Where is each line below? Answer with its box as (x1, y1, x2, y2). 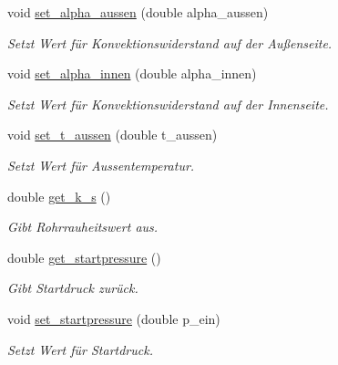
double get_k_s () (7, 186, 111, 205)
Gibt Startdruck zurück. (7, 278, 138, 297)
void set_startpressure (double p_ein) (7, 308, 220, 328)
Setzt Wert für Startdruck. (7, 339, 153, 359)
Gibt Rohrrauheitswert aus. (7, 217, 159, 236)
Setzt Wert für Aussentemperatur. (7, 155, 195, 174)
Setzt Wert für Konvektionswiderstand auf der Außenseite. (7, 33, 333, 52)
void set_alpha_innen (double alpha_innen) (7, 64, 257, 83)
